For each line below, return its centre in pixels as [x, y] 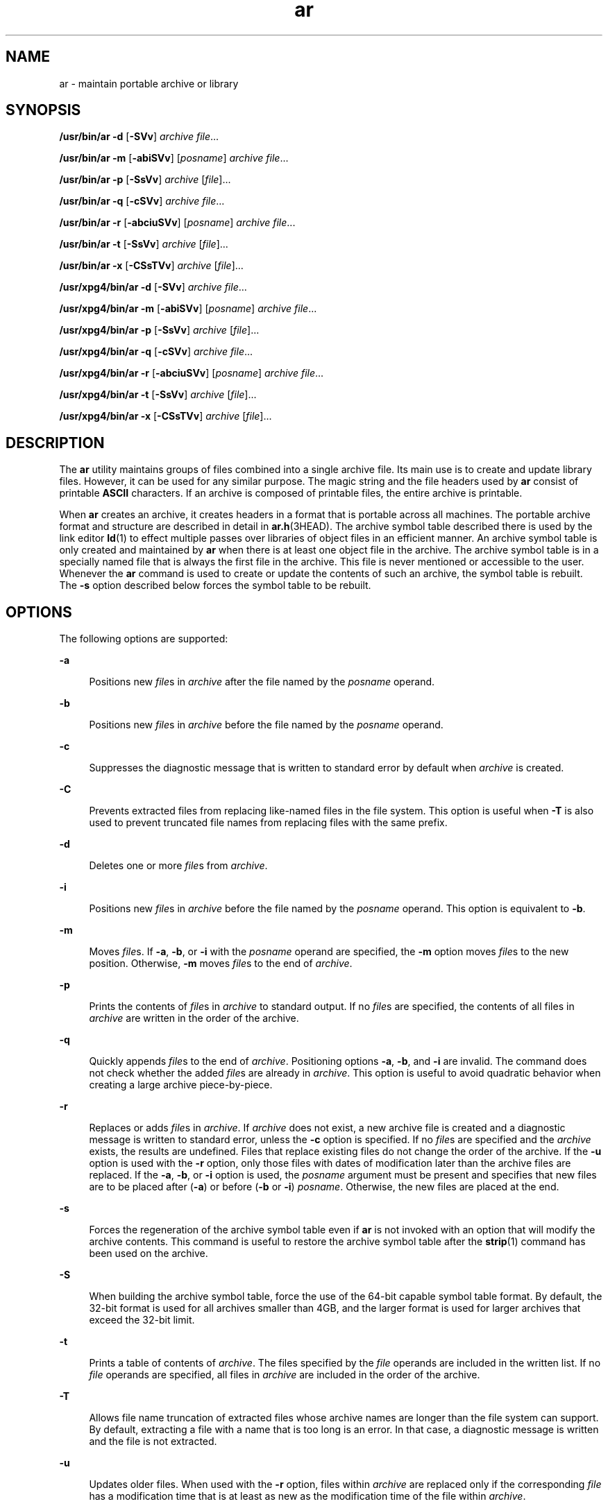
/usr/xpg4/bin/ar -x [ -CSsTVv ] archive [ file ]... [166, 416]
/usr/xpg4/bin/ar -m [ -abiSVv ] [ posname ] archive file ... [188, 309]
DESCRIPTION [55, 443]
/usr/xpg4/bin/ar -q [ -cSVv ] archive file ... [156, 352]
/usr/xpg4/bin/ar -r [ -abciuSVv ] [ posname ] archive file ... [192, 373]
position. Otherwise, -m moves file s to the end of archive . [221, 964]
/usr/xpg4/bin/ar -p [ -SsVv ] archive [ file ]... [159, 330]
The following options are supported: [144, 639]
